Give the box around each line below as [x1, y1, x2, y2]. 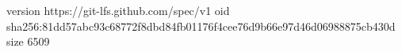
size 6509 [6, 33, 50, 50]
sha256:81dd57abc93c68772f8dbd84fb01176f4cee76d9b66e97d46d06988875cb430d [6, 17, 396, 34]
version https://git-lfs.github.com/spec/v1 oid [6, 2, 230, 18]
